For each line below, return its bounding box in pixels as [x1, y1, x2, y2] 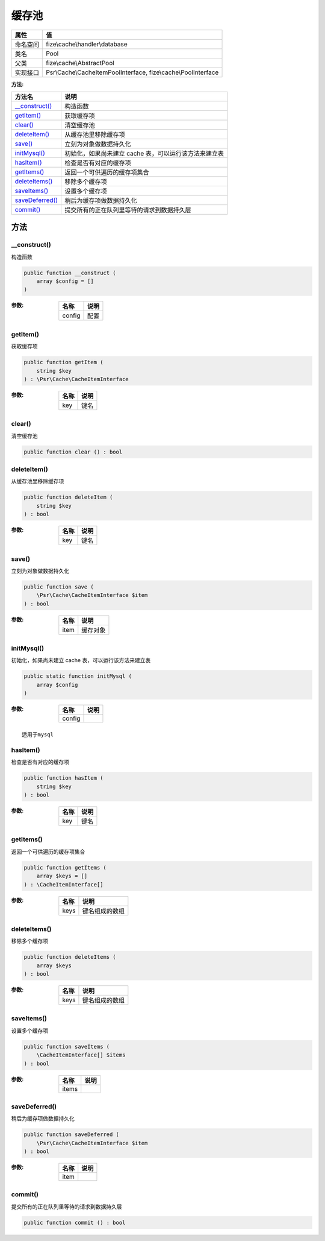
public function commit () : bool [23, 1219, 126, 1226]
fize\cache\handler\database [46, 40, 128, 48]
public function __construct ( [23, 269, 117, 276]
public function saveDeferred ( [23, 1131, 120, 1138]
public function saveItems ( [23, 1043, 110, 1050]
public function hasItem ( [23, 775, 104, 782]
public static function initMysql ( [23, 673, 132, 680]
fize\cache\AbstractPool [46, 58, 114, 67]
